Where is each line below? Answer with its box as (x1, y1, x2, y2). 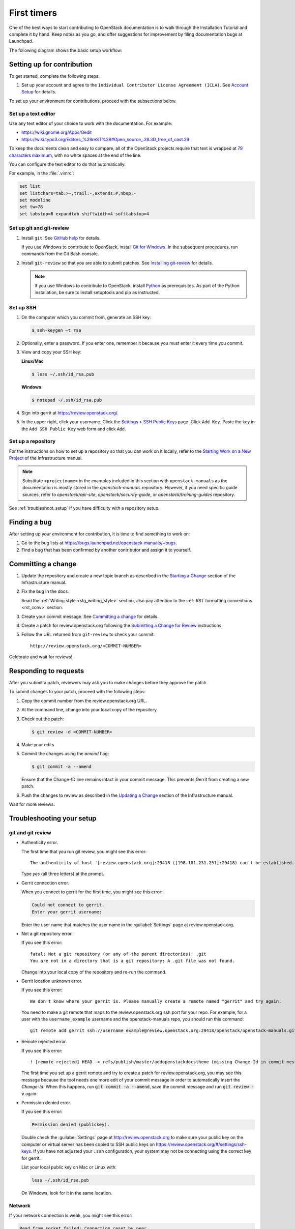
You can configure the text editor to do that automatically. (9, 161, 126, 167)
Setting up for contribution (9, 60, 92, 68)
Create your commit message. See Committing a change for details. (21, 614, 159, 619)
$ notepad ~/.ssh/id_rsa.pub (31, 397, 102, 403)
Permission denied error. (21, 1099, 71, 1106)
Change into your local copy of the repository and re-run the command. (21, 969, 167, 975)
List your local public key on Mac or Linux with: (21, 1164, 117, 1170)
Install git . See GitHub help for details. (21, 235, 101, 241)
